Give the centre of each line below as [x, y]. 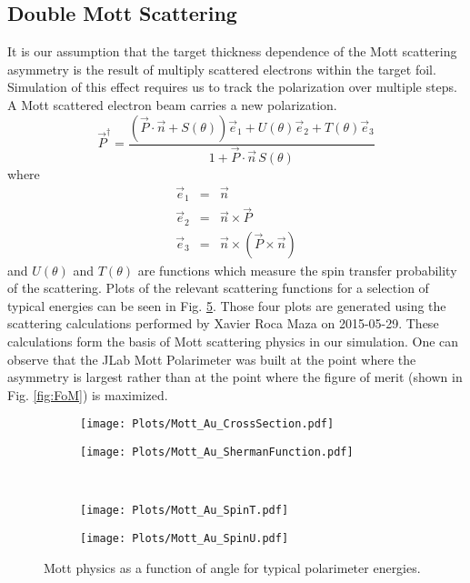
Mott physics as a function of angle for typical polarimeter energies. [232, 567]
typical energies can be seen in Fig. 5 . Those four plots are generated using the [227, 305]
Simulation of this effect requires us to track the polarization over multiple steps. [232, 87]
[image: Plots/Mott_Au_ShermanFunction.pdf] [217, 452]
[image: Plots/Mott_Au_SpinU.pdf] [185, 539]
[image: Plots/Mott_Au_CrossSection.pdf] [207, 424]
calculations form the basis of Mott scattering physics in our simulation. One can [233, 342]
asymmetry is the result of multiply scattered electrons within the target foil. [222, 69]
